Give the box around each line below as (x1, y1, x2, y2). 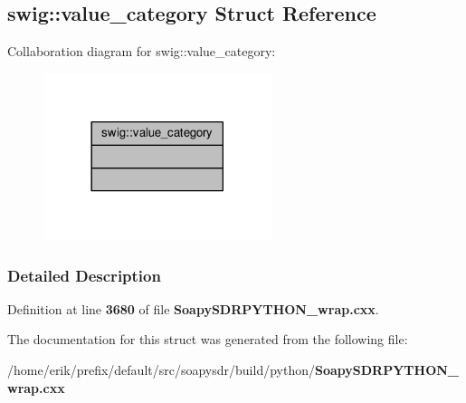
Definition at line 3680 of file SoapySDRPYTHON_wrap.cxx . (7, 299, 379, 318)
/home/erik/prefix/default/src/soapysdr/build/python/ (7, 360, 315, 379)
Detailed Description (7, 264, 161, 286)
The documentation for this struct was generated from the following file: (7, 330, 408, 349)
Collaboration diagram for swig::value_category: (7, 42, 276, 61)
